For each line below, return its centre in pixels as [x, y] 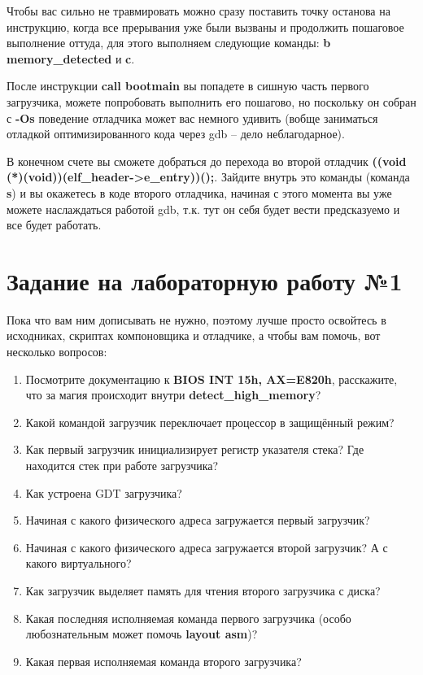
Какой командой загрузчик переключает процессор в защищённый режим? [210, 422]
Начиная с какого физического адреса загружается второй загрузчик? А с [207, 547]
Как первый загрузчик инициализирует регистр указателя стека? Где [195, 449]
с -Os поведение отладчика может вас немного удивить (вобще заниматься [192, 118]
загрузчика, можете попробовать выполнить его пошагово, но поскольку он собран [211, 101]
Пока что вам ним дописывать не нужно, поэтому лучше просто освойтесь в [196, 319]
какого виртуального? [78, 563]
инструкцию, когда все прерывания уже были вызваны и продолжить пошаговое [205, 26]
